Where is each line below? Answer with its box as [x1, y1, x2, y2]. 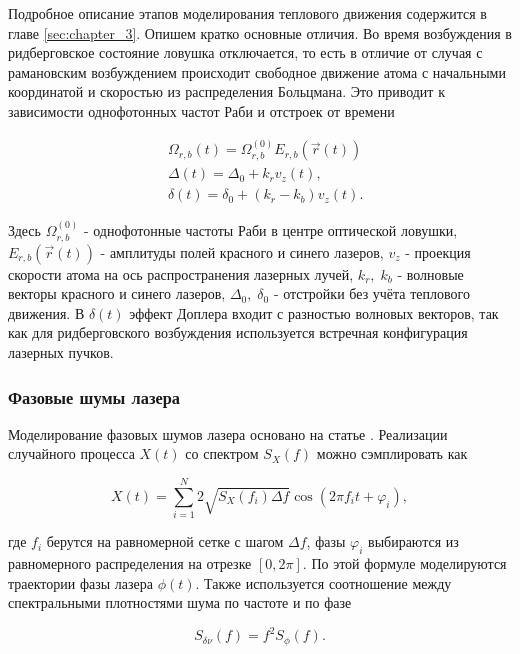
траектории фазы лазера [8, 572, 153, 593]
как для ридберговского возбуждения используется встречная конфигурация [8, 322, 468, 343]
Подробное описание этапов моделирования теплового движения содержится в [8, 3, 487, 23]
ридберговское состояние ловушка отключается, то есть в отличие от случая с [8, 42, 483, 63]
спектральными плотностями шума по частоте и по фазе [8, 592, 352, 613]
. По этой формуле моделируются [302, 553, 507, 573]
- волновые [397, 263, 464, 284]
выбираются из [368, 531, 459, 552]
